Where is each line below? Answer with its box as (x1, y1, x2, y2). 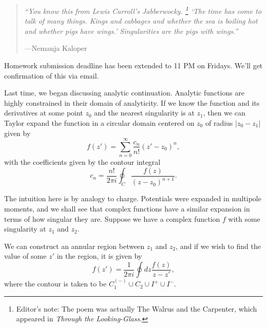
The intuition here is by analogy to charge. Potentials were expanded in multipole (4, 193, 261, 204)
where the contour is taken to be (4, 278, 107, 289)
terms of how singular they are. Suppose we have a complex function (4, 213, 220, 224)
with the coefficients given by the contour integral (4, 157, 161, 167)
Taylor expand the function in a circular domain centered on (4, 118, 195, 128)
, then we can (203, 107, 245, 118)
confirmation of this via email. (4, 70, 99, 81)
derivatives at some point (4, 107, 83, 118)
